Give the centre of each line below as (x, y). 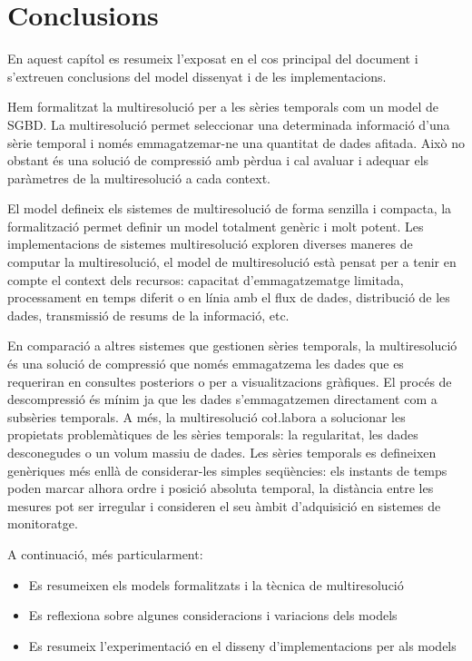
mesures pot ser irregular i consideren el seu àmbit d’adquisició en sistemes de (224, 505)
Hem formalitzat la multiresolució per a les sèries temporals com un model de (223, 107)
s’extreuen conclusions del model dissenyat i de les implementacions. (197, 76)
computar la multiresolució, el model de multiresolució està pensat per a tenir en (232, 262)
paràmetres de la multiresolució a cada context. (139, 178)
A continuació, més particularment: (105, 553)
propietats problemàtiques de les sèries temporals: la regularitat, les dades (213, 434)
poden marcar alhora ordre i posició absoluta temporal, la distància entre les (221, 488)
